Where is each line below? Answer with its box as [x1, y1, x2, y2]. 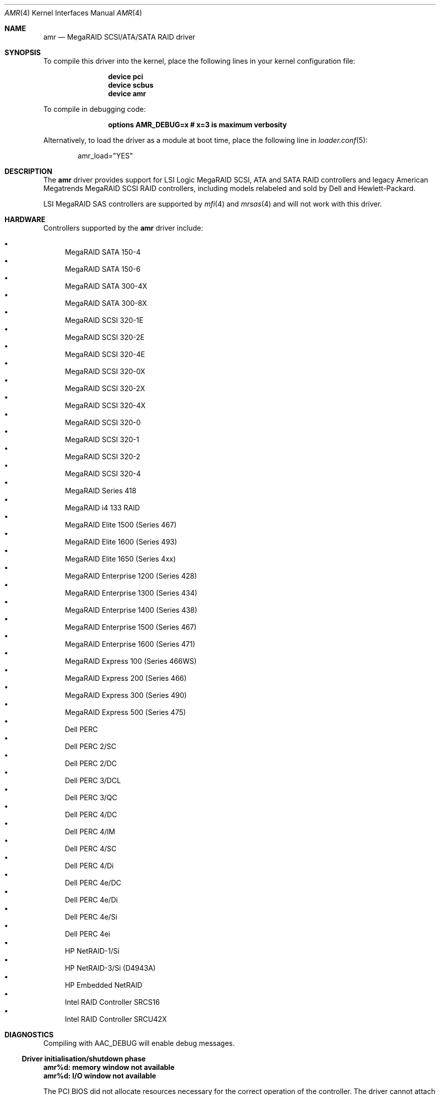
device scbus [108, 81, 154, 89]
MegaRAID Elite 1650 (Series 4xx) [65, 555, 176, 563]
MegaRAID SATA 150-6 [65, 265, 140, 273]
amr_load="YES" [78, 151, 133, 160]
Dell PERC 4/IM [65, 827, 115, 836]
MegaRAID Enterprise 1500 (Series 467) [65, 623, 197, 631]
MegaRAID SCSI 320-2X [65, 384, 145, 393]
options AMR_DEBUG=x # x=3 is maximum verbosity [108, 120, 287, 129]
